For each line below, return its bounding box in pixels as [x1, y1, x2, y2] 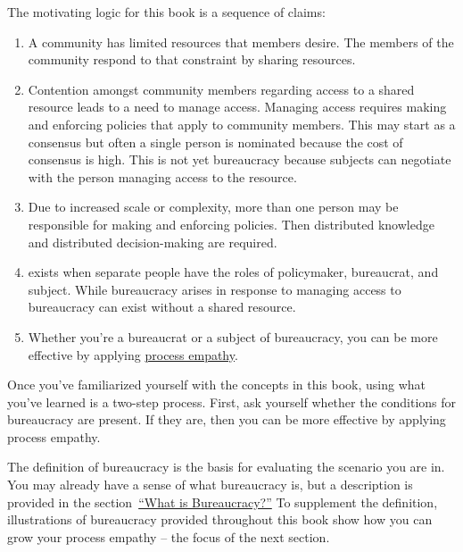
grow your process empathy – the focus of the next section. [7, 527, 330, 546]
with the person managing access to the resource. [28, 167, 297, 186]
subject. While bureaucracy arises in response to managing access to [28, 280, 401, 298]
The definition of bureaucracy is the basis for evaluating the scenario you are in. [7, 457, 445, 476]
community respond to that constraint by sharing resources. [28, 50, 356, 69]
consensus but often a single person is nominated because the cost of [28, 132, 403, 151]
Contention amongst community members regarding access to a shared [28, 79, 415, 98]
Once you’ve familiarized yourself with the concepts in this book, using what [7, 375, 426, 394]
